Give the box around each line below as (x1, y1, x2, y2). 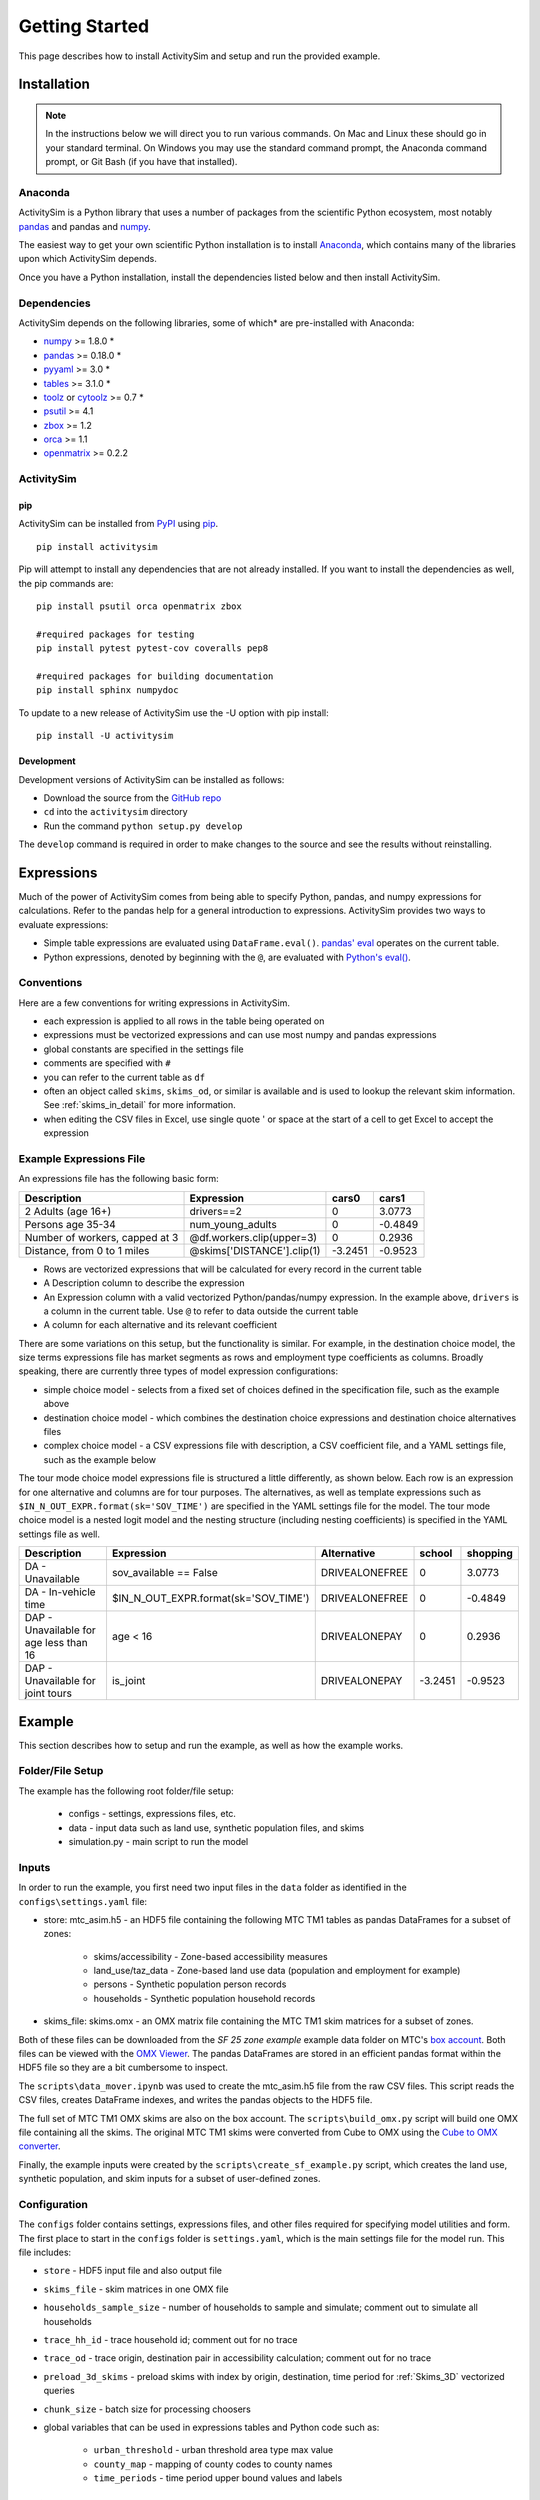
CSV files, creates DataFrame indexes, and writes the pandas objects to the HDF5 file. (18, 2094, 373, 2106)
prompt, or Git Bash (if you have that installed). (45, 156, 238, 168)
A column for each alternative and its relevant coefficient (43, 1319, 278, 1331)
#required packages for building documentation (36, 670, 274, 682)
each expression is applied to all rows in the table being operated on (43, 1015, 325, 1027)
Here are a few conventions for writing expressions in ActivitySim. (18, 996, 290, 1009)
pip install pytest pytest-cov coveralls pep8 (36, 643, 269, 654)
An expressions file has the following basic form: (18, 1173, 219, 1185)
